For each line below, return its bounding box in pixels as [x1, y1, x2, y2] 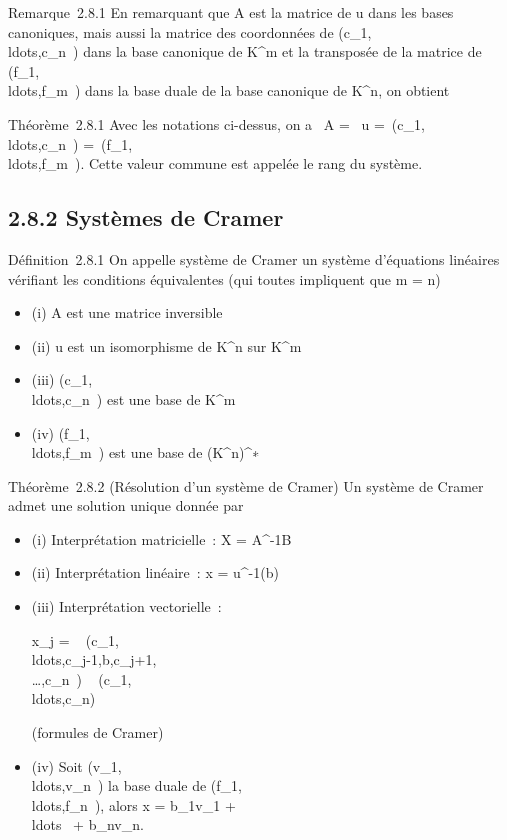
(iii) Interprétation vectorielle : [31, 596, 222, 617]
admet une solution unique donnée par [8, 495, 244, 516]
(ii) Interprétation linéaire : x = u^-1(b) [31, 562, 279, 583]
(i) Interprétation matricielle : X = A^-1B [31, 528, 292, 549]
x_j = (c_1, [31, 629, 119, 650]
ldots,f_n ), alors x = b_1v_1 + [31, 794, 236, 815]
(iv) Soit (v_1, [31, 755, 122, 776]
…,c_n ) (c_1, [31, 668, 132, 689]
